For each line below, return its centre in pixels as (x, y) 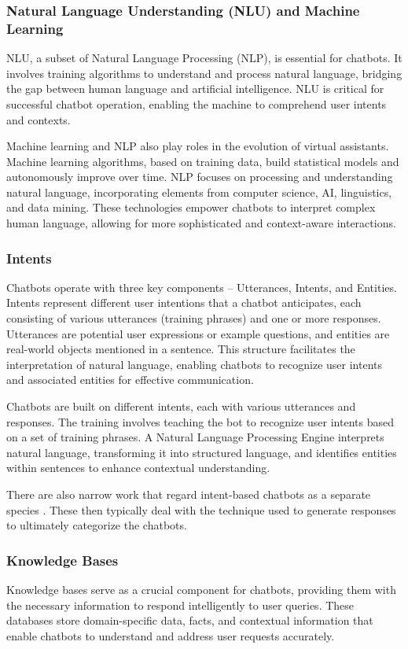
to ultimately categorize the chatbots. (97, 525)
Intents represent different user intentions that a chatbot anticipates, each (184, 302)
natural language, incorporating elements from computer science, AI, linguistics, (199, 192)
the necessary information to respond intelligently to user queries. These (180, 605)
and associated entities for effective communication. (130, 380)
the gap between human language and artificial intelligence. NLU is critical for (195, 88)
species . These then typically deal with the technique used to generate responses (201, 509)
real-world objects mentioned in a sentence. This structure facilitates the (181, 349)
